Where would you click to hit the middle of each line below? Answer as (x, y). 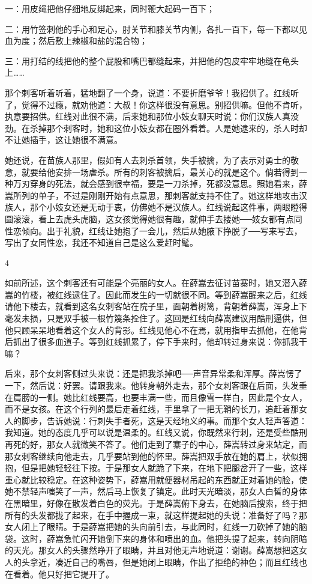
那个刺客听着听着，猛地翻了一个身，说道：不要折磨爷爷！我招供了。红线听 (152, 92)
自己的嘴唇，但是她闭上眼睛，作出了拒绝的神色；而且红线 (185, 561)
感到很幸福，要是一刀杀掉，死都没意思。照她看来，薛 (202, 184)
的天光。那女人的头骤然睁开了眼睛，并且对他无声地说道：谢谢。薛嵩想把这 (152, 550)
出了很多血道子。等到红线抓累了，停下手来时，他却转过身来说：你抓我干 (164, 342)
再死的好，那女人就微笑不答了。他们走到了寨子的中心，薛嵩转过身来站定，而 (156, 444)
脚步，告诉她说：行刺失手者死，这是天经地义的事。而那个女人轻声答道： (164, 420)
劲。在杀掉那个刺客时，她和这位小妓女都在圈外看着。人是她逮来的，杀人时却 (156, 128)
